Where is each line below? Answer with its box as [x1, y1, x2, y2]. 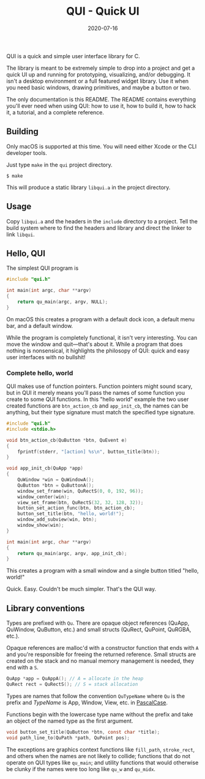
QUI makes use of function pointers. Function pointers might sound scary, [6, 382, 193, 390]
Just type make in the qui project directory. [6, 161, 113, 168]
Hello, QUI [6, 248, 46, 258]
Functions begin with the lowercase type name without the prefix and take [6, 710, 193, 718]
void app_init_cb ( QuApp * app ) [6, 465, 84, 472]
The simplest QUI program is [6, 264, 79, 272]
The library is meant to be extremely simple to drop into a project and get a [6, 64, 195, 72]
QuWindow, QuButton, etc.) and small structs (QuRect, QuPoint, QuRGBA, [6, 626, 192, 633]
